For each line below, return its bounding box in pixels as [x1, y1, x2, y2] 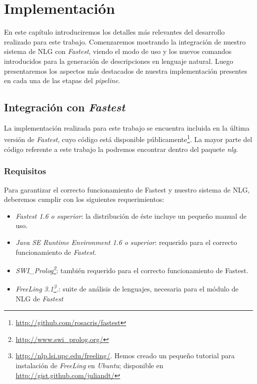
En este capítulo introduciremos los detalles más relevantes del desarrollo [4, 27, 225, 37]
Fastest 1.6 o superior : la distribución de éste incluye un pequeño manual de [15, 210, 247, 221]
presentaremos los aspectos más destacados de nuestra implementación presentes [4, 65, 248, 76]
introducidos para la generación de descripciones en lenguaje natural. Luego [4, 55, 233, 66]
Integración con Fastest [4, 99, 125, 115]
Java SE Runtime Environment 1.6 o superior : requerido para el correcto [15, 237, 237, 247]
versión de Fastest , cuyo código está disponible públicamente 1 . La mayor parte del [4, 133, 253, 144]
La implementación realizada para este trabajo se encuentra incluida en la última [4, 122, 250, 133]
